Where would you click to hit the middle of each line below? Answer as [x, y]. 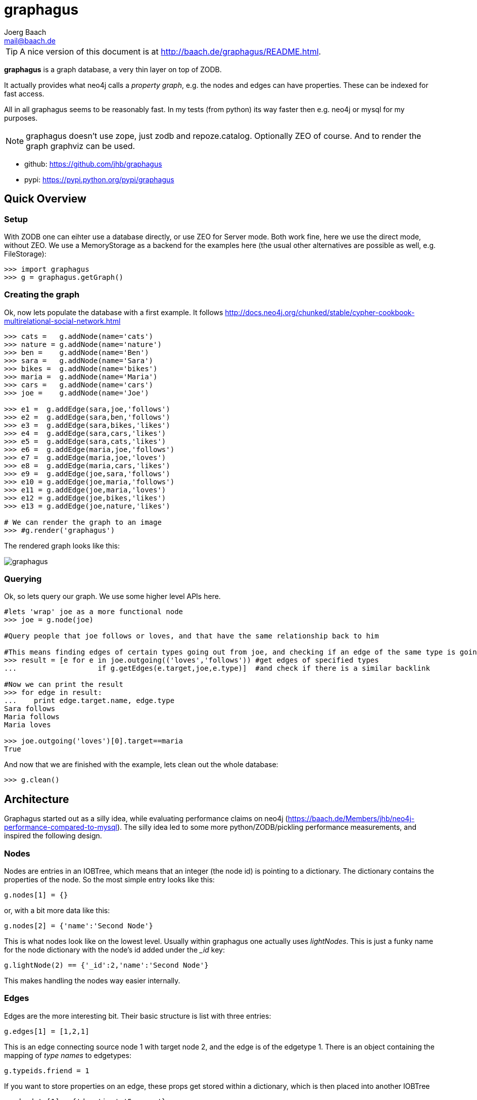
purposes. [21, 118]
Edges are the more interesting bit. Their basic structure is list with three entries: [138, 1016]
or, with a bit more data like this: [57, 911]
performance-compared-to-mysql [61, 827]
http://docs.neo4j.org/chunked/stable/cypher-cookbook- [320, 312]
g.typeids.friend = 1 [47, 1070]
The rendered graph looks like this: [62, 545]
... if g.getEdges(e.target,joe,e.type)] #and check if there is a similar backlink [217, 668]
